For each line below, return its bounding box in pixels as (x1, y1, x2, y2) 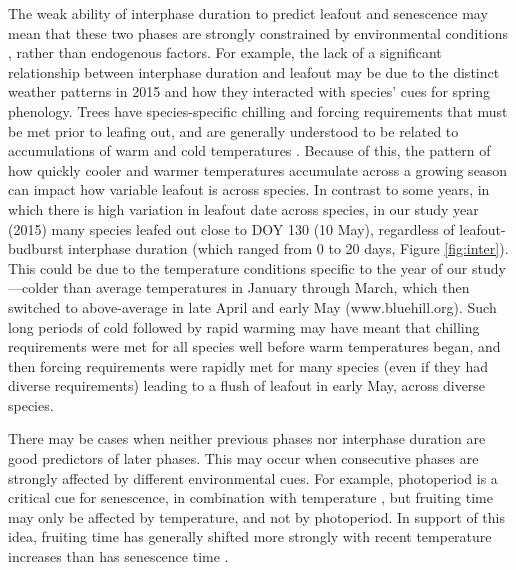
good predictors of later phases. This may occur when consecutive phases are (8, 448, 479, 469)
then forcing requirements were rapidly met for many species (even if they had (8, 355, 488, 376)
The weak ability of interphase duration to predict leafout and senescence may (8, 3, 488, 23)
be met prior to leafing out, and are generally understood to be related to (8, 120, 459, 141)
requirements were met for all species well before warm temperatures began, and (8, 336, 501, 357)
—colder (8, 277, 59, 298)
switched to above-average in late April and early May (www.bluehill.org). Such (8, 296, 497, 317)
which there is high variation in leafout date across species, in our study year (8, 198, 479, 219)
